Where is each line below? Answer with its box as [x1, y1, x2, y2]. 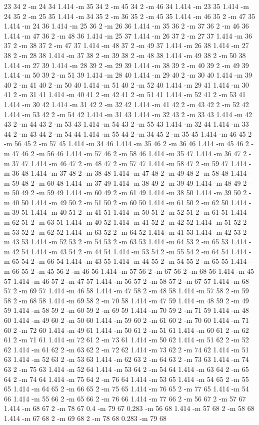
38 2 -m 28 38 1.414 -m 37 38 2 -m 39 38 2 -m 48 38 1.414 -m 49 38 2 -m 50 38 [4, 50, 246, 60]
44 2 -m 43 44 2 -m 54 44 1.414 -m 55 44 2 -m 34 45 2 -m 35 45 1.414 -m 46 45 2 [4, 128, 252, 139]
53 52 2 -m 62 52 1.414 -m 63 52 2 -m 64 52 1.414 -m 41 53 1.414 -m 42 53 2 [12, 226, 247, 237]
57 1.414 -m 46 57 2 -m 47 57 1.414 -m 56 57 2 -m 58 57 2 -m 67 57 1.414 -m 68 [4, 275, 249, 286]
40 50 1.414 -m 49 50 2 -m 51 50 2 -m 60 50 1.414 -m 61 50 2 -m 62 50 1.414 [12, 197, 247, 207]
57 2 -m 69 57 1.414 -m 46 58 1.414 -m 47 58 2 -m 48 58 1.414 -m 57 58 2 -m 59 [4, 285, 249, 296]
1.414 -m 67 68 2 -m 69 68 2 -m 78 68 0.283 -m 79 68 [4, 412, 167, 423]
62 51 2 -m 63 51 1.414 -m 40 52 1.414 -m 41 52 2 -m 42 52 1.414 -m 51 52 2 [12, 217, 247, 227]
